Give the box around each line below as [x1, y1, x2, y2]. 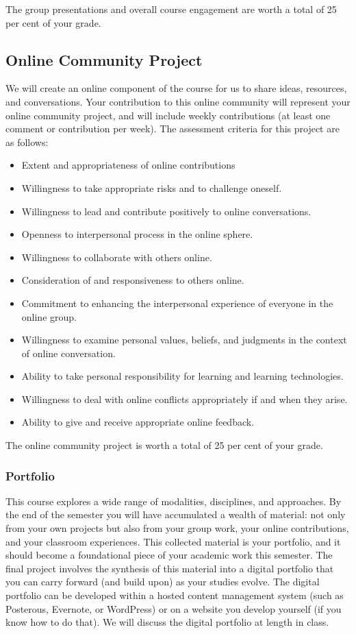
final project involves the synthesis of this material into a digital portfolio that [5, 561, 334, 575]
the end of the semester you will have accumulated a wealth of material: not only [5, 507, 346, 522]
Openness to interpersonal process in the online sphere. [21, 227, 253, 241]
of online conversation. [21, 345, 116, 360]
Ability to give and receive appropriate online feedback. [21, 415, 255, 429]
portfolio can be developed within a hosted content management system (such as [5, 588, 344, 602]
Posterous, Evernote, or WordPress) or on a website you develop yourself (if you [5, 601, 342, 615]
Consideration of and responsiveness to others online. [21, 273, 244, 287]
